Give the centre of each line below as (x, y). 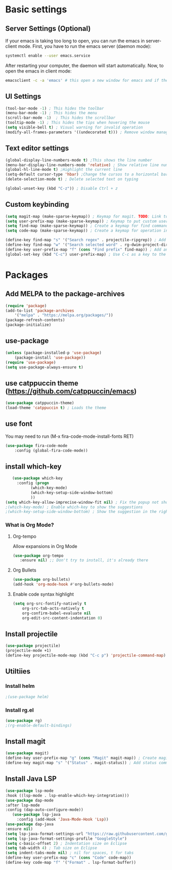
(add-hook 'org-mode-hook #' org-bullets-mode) (63, 584)
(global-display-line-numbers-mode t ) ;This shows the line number (79, 160)
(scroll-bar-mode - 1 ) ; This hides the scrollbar (60, 118)
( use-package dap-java (29, 824)
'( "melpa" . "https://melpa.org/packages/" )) (64, 315)
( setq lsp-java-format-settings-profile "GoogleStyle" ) (66, 839)
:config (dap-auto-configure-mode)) (44, 810)
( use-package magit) (27, 753)
